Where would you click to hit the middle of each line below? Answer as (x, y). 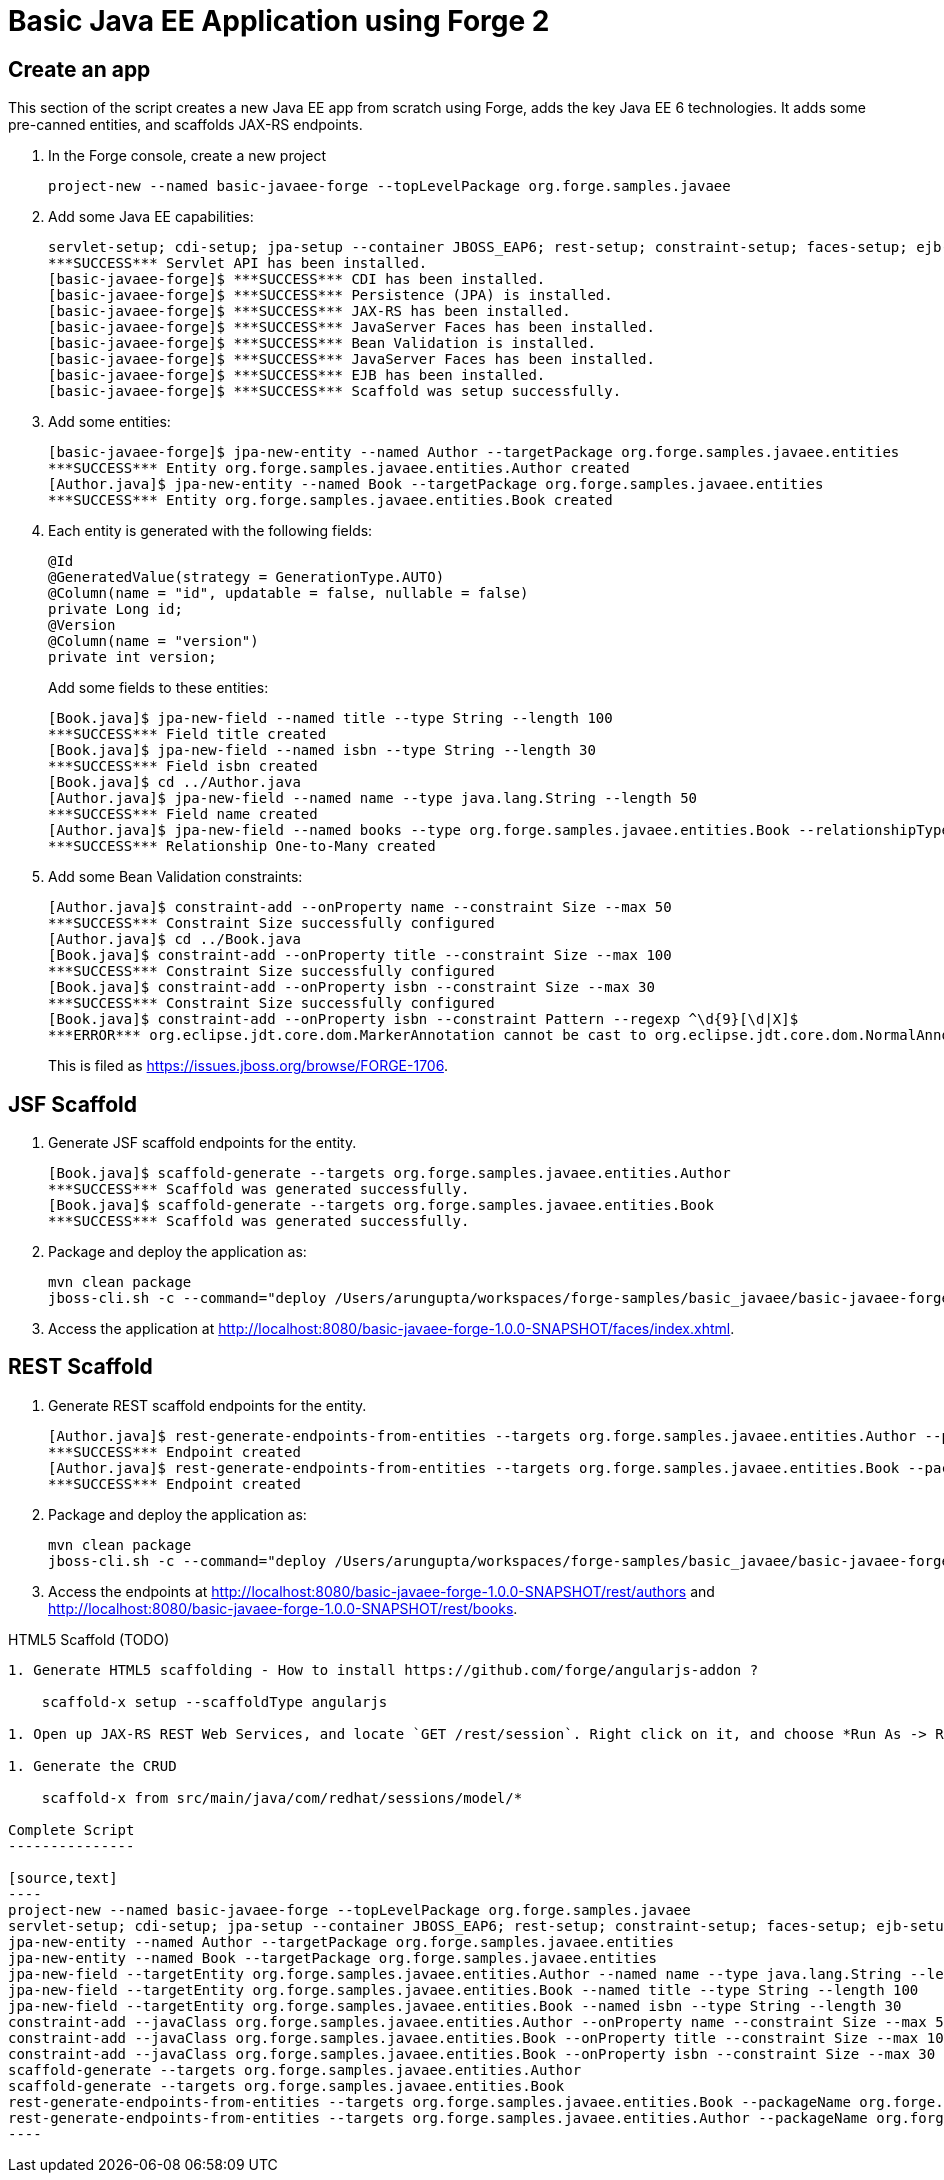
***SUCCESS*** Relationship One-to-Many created (242, 846)
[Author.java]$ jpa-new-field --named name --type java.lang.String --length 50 (373, 798)
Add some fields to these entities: (158, 688)
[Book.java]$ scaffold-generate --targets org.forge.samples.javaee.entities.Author (389, 1173)
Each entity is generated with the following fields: (210, 531)
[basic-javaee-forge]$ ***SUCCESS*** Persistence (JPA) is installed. (330, 295)
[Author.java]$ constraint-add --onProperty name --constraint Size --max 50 (360, 907)
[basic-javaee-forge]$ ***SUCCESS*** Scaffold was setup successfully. (335, 391)
